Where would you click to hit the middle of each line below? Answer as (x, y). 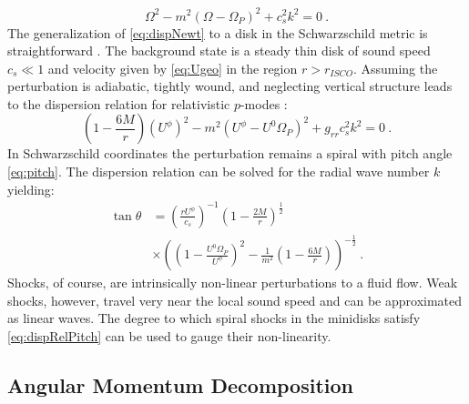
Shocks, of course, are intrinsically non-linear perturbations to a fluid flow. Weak (233, 283)
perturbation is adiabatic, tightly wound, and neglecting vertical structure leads (230, 86)
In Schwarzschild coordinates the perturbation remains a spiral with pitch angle (230, 153)
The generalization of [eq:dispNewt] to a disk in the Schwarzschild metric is (218, 32)
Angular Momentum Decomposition (180, 384)
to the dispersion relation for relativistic (119, 103)
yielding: (31, 189)
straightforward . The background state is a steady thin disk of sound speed (219, 50)
